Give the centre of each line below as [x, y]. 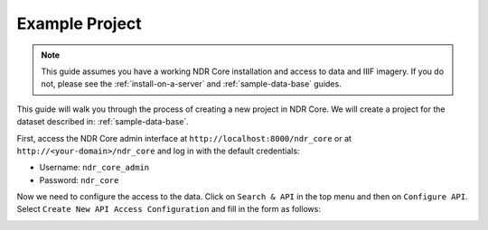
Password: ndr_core [79, 179]
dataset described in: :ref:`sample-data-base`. [103, 122]
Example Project [79, 23]
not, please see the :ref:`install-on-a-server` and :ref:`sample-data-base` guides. [192, 84]
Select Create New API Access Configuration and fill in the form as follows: [169, 209]
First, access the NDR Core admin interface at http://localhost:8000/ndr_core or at [184, 138]
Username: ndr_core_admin [94, 168]
